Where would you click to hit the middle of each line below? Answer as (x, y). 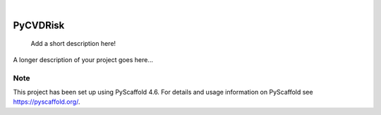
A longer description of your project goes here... (83, 59)
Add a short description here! (73, 44)
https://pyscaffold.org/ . (47, 102)
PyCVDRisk (39, 25)
